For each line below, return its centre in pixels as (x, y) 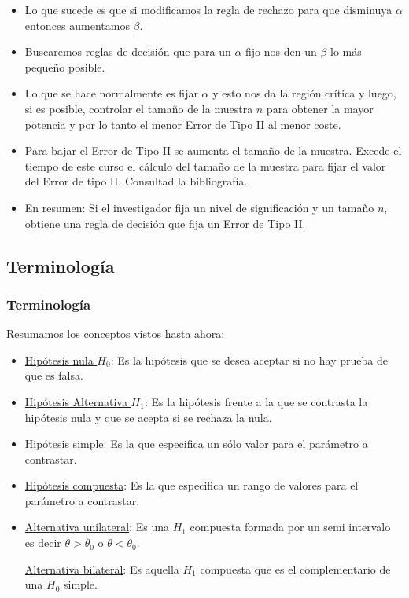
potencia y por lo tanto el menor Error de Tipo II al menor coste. (183, 124)
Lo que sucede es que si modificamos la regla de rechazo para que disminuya (208, 9)
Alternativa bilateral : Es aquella (102, 569)
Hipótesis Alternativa (76, 401)
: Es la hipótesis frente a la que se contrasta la (256, 401)
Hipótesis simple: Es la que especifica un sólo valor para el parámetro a (196, 444)
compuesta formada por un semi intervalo (290, 527)
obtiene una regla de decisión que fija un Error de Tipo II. (165, 223)
